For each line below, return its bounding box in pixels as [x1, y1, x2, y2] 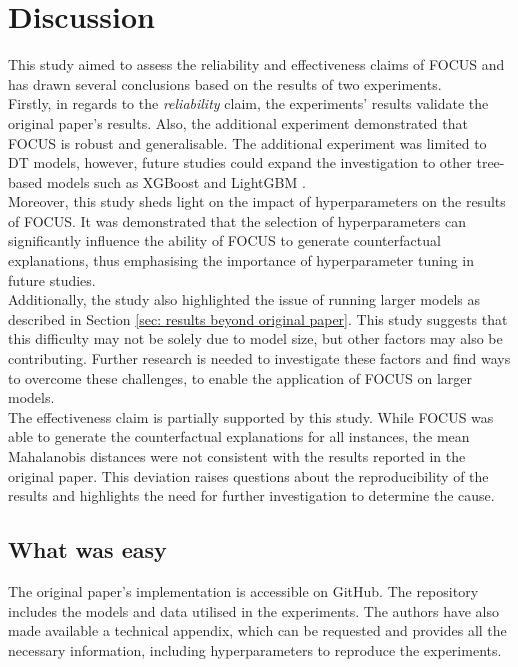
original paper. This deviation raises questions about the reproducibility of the [8, 465, 489, 486]
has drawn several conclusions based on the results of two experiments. [8, 73, 442, 94]
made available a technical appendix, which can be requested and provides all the [8, 620, 507, 641]
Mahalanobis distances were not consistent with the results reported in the [8, 446, 466, 466]
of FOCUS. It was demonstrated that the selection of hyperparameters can [8, 210, 466, 231]
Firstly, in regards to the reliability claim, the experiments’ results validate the [8, 93, 489, 114]
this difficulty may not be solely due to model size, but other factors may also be [8, 328, 503, 349]
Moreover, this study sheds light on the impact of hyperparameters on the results [8, 191, 506, 212]
